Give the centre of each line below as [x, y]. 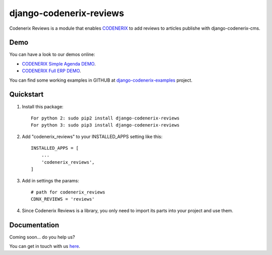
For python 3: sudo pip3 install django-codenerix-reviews [105, 125]
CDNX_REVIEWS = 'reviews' [63, 199]
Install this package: [43, 106]
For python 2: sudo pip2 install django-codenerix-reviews [105, 118]
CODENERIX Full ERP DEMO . [52, 71]
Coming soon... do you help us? [42, 237]
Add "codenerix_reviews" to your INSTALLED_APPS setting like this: [92, 137]
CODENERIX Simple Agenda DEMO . [59, 63]
